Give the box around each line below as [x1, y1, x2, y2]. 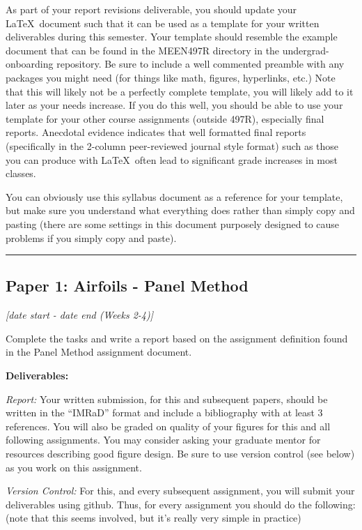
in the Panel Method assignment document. [6, 344, 192, 359]
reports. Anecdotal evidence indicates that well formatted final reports [6, 125, 306, 139]
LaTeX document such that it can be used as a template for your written [6, 15, 320, 30]
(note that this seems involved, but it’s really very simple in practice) [6, 510, 301, 525]
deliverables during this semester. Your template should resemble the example [6, 29, 338, 44]
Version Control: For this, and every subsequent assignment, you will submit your [6, 483, 355, 498]
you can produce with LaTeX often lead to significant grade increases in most [6, 152, 338, 167]
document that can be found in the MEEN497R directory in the [6, 43, 280, 57]
